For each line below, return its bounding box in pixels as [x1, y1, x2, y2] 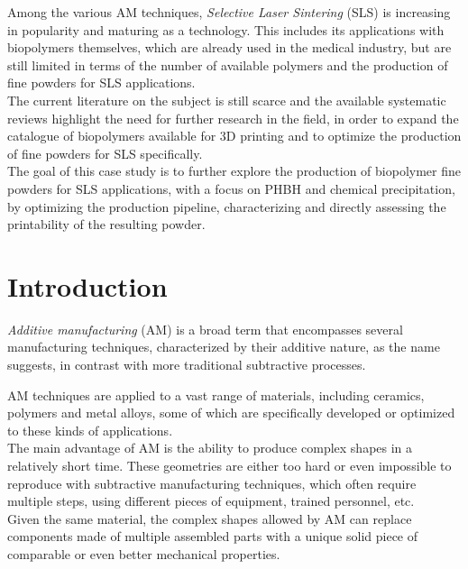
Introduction [7, 267, 168, 304]
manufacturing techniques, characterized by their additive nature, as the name [7, 337, 440, 356]
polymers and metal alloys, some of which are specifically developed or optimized [7, 403, 455, 422]
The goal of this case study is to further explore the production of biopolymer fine [7, 161, 461, 180]
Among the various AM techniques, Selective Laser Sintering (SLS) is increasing [7, 3, 451, 21]
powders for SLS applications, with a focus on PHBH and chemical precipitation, [7, 179, 455, 197]
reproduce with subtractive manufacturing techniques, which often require [7, 473, 417, 492]
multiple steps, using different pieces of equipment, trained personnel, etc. [7, 491, 415, 510]
